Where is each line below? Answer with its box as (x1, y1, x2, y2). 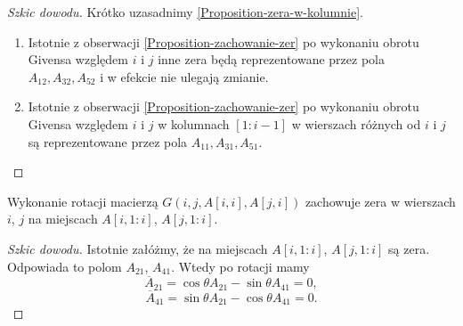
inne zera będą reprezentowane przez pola (158, 50, 385, 69)
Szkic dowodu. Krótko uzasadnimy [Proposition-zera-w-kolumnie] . (7, 3, 363, 20)
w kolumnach (158, 114, 230, 133)
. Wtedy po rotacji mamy (171, 257, 310, 275)
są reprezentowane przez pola (28, 132, 188, 151)
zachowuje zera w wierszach (305, 192, 456, 210)
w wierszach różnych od (291, 114, 421, 133)
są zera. (388, 239, 430, 257)
